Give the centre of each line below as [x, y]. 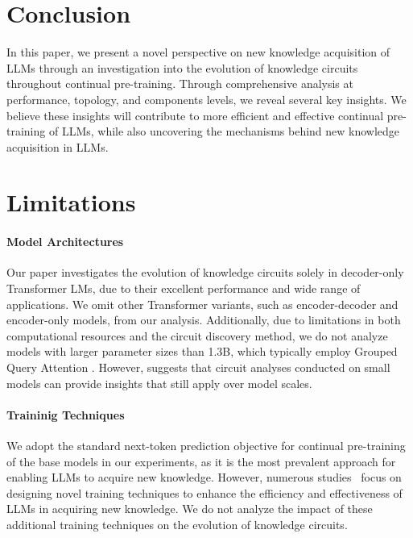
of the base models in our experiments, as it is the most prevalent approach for [201, 461]
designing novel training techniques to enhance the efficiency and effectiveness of [204, 492]
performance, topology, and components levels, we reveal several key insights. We [206, 99]
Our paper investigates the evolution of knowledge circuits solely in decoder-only [205, 272]
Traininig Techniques [66, 414]
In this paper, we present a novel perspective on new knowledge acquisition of [198, 52]
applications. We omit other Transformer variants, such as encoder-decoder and [202, 304]
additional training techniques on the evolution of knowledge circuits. [177, 524]
